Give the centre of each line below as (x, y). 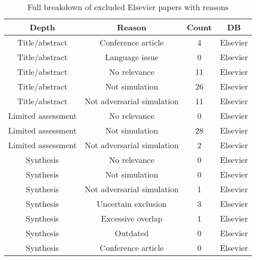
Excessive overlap (132, 218)
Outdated (132, 233)
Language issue (132, 57)
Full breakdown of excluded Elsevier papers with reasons (128, 7)
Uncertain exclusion (132, 204)
